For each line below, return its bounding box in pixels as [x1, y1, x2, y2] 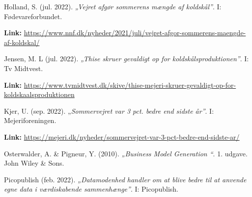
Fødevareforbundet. [4, 11, 62, 21]
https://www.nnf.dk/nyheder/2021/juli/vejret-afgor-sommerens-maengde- [24, 27, 246, 38]
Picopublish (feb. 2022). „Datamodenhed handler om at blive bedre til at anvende [4, 174, 247, 184]
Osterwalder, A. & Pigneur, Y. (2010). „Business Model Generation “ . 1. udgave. [4, 148, 248, 158]
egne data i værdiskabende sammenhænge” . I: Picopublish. [4, 184, 179, 194]
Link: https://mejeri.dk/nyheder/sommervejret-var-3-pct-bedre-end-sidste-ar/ [4, 131, 240, 142]
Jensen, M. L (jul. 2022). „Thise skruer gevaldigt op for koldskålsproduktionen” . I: [4, 53, 249, 64]
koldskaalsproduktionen [4, 89, 75, 99]
